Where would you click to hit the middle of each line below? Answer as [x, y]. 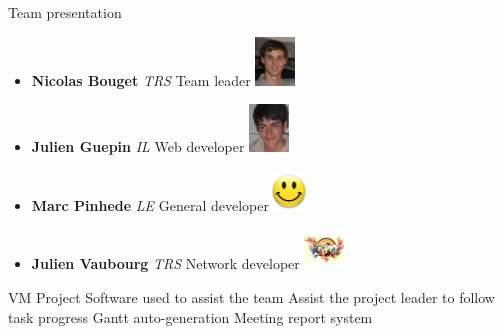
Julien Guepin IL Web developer [138, 146]
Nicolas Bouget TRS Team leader [141, 79]
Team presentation [65, 12]
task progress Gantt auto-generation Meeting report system [190, 316]
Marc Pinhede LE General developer [150, 204]
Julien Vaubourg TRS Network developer [165, 263]
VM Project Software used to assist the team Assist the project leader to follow [251, 297]
